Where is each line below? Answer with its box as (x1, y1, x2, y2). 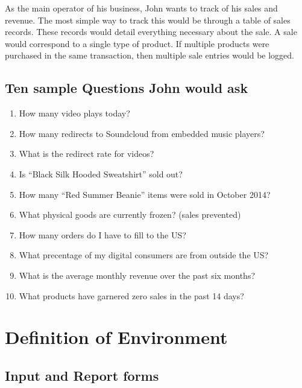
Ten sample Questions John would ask (5, 78, 248, 97)
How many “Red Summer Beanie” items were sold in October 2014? (19, 188, 271, 200)
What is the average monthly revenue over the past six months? (19, 269, 256, 281)
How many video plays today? (19, 107, 130, 119)
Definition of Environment (5, 325, 228, 349)
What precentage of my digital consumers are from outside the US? (19, 249, 269, 261)
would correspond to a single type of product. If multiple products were (5, 37, 269, 49)
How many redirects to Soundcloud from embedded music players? (19, 127, 265, 139)
